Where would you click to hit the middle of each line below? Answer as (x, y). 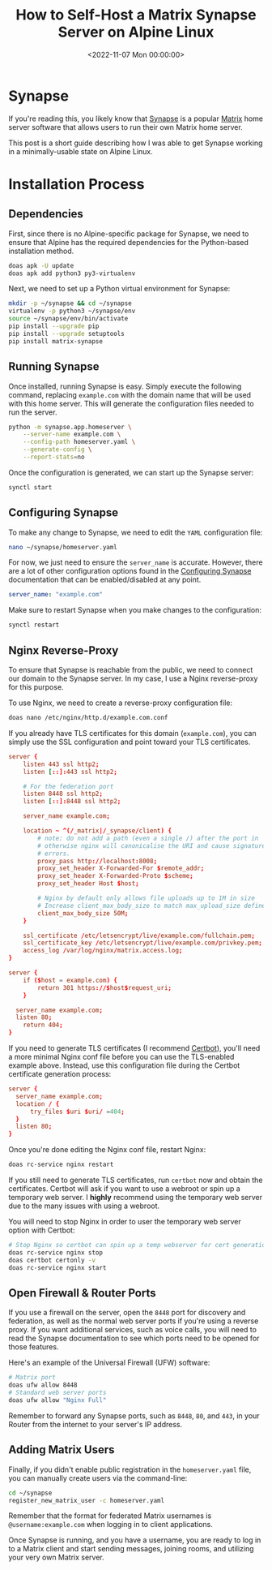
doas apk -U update (41, 265)
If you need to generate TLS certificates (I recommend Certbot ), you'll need (134, 1048)
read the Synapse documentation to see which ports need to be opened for (134, 1338)
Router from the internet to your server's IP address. (96, 1424)
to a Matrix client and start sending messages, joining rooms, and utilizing (131, 1549)
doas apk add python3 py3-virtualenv (72, 273)
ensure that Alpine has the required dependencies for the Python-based (129, 242)
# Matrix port (32, 1378)
